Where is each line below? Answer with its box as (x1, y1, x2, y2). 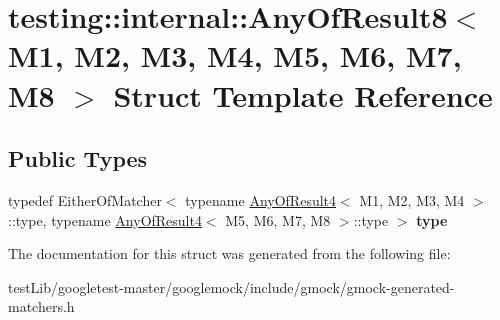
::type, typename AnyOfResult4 (8, 209, 202, 230)
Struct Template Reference (113, 74, 493, 115)
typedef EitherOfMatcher (8, 189, 162, 210)
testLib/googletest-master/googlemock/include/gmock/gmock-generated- (8, 276, 455, 297)
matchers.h (8, 296, 75, 317)
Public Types (8, 143, 148, 174)
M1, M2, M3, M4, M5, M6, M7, (8, 35, 462, 76)
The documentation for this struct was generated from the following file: (8, 243, 451, 264)
